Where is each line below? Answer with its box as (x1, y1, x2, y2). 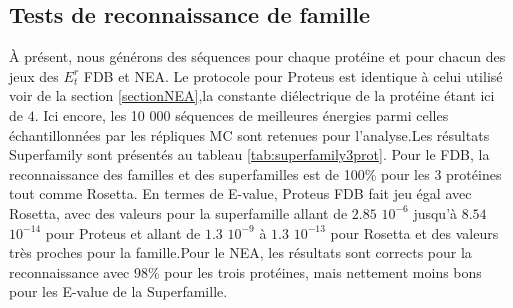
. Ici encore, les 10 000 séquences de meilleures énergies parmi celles (34, 104, 449, 125)
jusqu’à (413, 202, 458, 223)
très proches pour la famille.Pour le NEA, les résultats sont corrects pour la (9, 242, 472, 263)
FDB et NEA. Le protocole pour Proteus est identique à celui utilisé (83, 65, 503, 86)
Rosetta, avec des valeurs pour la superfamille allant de (9, 202, 348, 223)
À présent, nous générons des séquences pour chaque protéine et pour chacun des (9, 46, 506, 67)
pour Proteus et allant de (45, 222, 201, 243)
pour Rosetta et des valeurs (330, 222, 499, 243)
